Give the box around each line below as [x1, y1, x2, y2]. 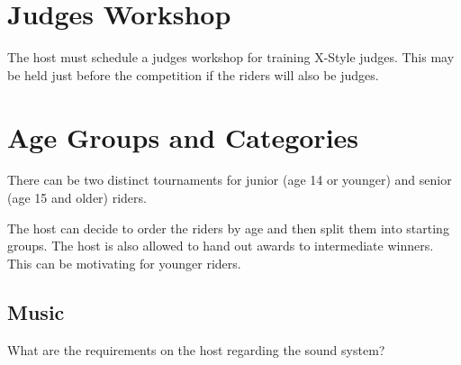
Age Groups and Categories [7, 118, 359, 155]
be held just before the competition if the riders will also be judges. [7, 65, 379, 84]
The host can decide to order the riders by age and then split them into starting [7, 218, 449, 237]
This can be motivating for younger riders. [7, 253, 241, 272]
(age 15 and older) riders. [7, 188, 147, 207]
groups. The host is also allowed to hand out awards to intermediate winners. [7, 236, 434, 255]
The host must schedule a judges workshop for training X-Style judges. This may [7, 48, 455, 67]
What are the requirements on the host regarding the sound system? [7, 340, 385, 359]
